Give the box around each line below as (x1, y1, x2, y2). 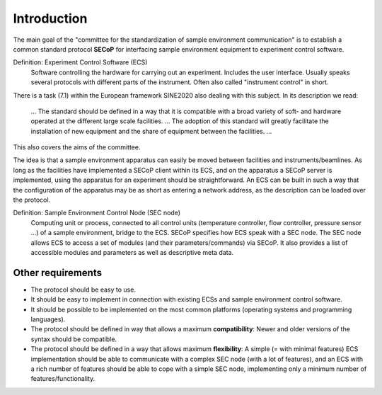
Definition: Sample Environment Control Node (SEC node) (13, 209, 180, 217)
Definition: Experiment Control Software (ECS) (13, 58, 148, 67)
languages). (30, 315, 66, 324)
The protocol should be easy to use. (30, 285, 136, 294)
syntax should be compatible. (30, 335, 117, 343)
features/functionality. (30, 374, 95, 383)
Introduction (13, 11, 88, 26)
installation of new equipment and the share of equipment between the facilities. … (30, 127, 272, 135)
